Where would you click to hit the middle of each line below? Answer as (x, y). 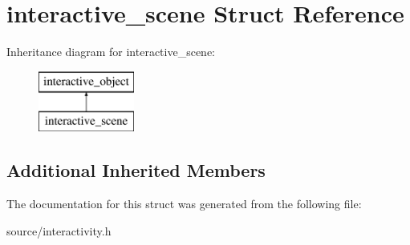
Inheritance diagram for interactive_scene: (111, 52)
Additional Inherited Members (136, 170)
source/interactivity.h (59, 230)
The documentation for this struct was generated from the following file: (184, 204)
